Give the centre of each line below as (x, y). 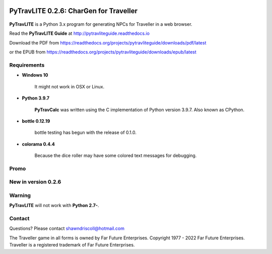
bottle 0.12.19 (36, 121)
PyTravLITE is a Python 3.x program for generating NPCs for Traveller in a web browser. (101, 24)
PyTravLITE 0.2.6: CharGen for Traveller (74, 11)
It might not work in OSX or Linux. (70, 86)
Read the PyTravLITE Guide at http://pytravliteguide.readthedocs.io (79, 33)
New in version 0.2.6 (35, 182)
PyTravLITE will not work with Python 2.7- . (54, 206)
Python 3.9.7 (36, 98)
